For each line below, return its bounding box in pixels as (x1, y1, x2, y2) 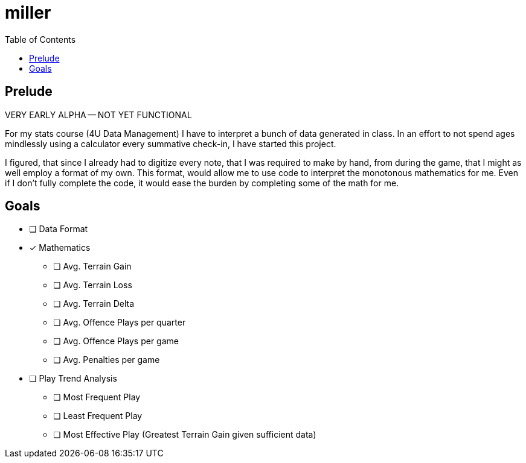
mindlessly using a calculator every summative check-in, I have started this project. (5, 138, 336, 149)
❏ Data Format (29, 224, 88, 235)
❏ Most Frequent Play (53, 392, 141, 403)
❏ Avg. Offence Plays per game (53, 336, 179, 347)
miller (5, 2, 51, 23)
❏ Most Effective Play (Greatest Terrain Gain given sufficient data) (53, 429, 316, 440)
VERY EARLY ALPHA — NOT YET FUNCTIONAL (5, 109, 192, 120)
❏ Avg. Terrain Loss (53, 280, 132, 291)
